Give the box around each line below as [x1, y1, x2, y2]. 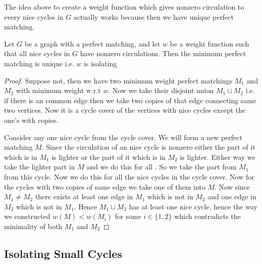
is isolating [83, 58, 117, 68]
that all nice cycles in [4, 48, 70, 59]
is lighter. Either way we [180, 151, 255, 162]
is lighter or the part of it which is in [51, 151, 166, 162]
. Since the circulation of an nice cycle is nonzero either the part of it [41, 142, 255, 152]
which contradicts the [174, 211, 241, 222]
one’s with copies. [4, 114, 59, 125]
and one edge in [207, 191, 256, 202]
